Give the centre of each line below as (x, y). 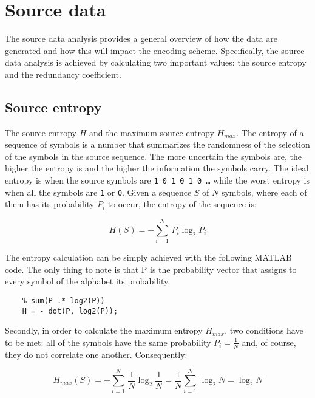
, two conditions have (264, 330)
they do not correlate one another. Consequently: (96, 354)
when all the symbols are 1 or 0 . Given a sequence (98, 192)
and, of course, (269, 342)
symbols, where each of (264, 192)
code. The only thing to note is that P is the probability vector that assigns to (151, 269)
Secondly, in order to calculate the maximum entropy (104, 330)
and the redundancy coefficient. (63, 74)
